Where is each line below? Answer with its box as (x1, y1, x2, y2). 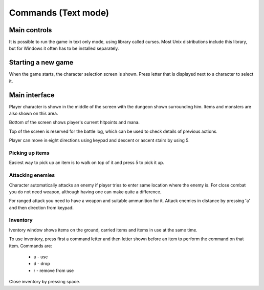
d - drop (33, 261, 50, 267)
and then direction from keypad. (9, 205, 74, 210)
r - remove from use (33, 268, 74, 273)
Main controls (9, 26, 52, 34)
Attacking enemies (9, 172, 55, 179)
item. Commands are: (9, 243, 52, 249)
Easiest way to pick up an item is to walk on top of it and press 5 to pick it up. (9, 160, 165, 166)
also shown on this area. (9, 110, 58, 117)
